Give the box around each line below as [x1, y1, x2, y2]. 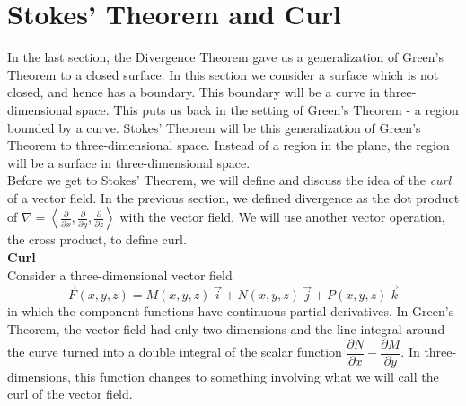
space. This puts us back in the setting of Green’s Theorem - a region [76, 100, 459, 119]
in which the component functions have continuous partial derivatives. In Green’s [7, 302, 454, 321]
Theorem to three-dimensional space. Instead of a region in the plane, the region [7, 136, 450, 154]
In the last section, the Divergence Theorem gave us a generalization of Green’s [7, 48, 444, 66]
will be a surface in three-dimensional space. [7, 153, 251, 172]
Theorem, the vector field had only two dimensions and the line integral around [7, 320, 445, 339]
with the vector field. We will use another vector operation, [119, 207, 445, 226]
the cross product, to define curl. [7, 230, 187, 249]
